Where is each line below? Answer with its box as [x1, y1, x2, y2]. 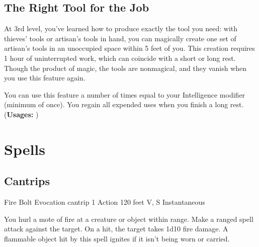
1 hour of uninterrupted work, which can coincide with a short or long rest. [4, 52, 236, 63]
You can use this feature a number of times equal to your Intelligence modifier [4, 89, 245, 100]
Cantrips [4, 173, 50, 189]
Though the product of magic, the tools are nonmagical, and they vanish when [4, 62, 247, 73]
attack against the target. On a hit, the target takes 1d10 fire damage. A [4, 223, 228, 234]
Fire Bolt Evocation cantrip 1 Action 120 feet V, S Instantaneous [4, 197, 205, 207]
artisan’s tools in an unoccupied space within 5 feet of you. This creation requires [4, 43, 255, 53]
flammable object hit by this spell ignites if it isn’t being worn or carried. [4, 233, 230, 243]
